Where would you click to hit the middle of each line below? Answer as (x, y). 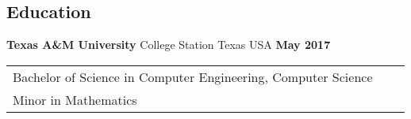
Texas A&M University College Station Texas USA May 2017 (169, 45)
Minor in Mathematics (75, 99)
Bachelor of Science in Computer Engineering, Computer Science (193, 76)
